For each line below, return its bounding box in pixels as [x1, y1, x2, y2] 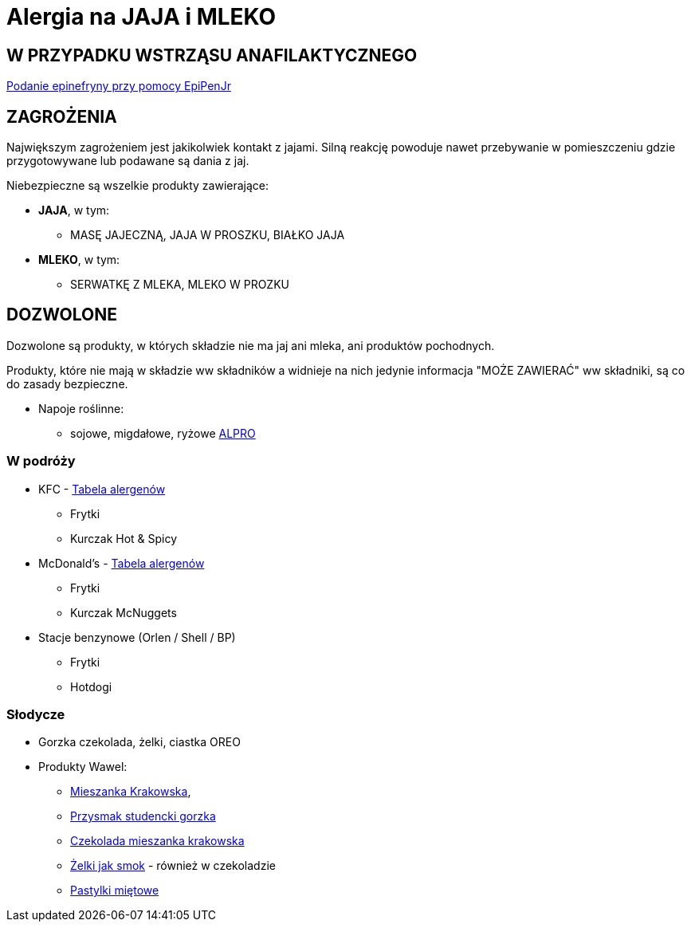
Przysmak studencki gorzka [70, 809, 216, 824]
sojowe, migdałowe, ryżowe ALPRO [70, 426, 256, 440]
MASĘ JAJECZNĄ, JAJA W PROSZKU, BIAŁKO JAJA [70, 228, 345, 242]
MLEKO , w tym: [38, 253, 120, 267]
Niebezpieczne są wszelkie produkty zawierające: [6, 179, 269, 193]
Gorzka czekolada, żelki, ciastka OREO [38, 735, 241, 749]
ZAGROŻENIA [6, 106, 117, 127]
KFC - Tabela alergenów [38, 482, 166, 496]
